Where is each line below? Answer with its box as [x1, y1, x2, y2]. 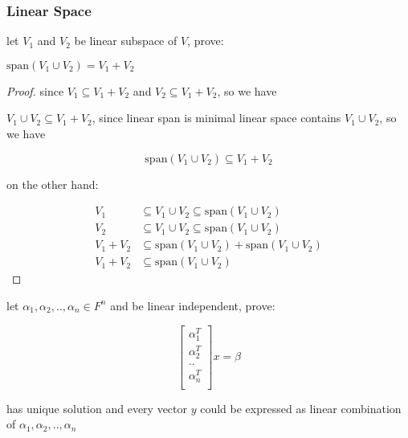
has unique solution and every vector [6, 399, 188, 416]
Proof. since [6, 82, 64, 99]
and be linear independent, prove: [110, 297, 275, 313]
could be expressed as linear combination [200, 399, 402, 416]
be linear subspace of [74, 32, 177, 49]
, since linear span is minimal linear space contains [92, 109, 341, 126]
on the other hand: [6, 175, 99, 192]
